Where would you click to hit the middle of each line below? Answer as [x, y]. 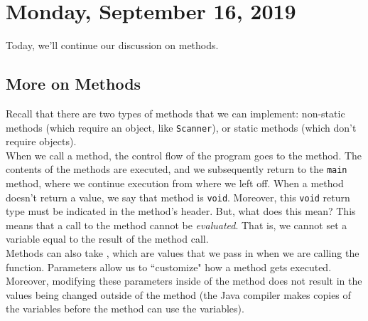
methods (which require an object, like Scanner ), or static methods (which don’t [181, 127]
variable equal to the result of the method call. [107, 239]
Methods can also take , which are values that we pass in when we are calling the [183, 253]
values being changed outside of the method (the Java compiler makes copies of [178, 294]
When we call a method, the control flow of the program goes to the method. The [184, 155]
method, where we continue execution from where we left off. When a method [175, 183]
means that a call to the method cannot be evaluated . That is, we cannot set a [177, 225]
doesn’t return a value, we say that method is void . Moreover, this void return [178, 197]
